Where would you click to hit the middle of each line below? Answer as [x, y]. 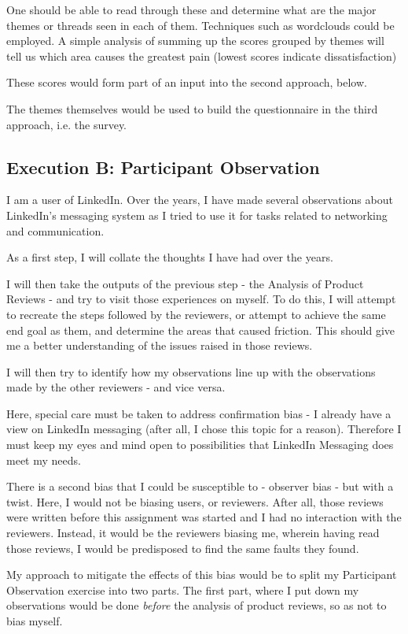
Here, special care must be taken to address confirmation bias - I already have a [199, 413]
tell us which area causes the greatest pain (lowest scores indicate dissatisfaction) [202, 56]
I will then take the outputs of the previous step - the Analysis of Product [185, 283]
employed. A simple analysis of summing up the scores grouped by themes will [195, 41]
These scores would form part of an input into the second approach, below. [187, 82]
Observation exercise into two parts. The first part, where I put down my [183, 590]
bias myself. [35, 621]
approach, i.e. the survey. [67, 124]
